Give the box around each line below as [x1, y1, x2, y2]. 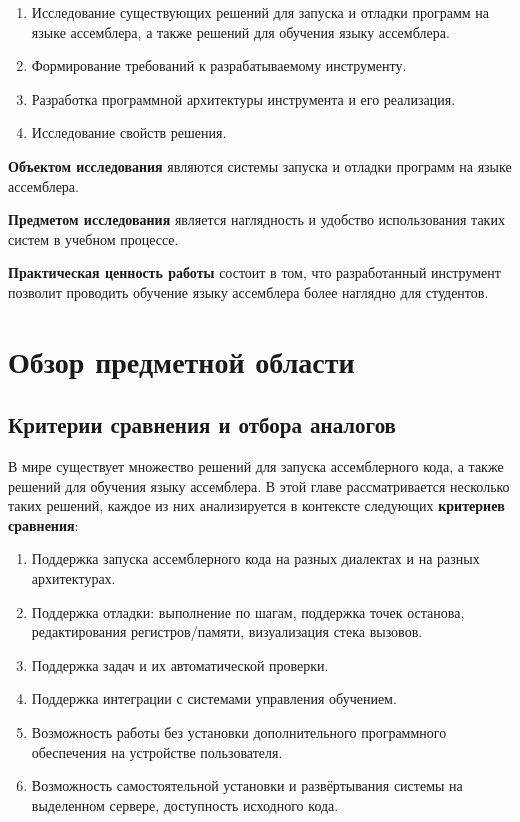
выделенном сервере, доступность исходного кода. [31, 794, 339, 815]
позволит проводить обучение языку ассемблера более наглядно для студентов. [8, 281, 489, 302]
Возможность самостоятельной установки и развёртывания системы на [31, 775, 463, 796]
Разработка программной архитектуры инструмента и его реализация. [31, 88, 456, 109]
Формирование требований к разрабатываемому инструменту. [31, 55, 407, 76]
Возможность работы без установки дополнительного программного [31, 722, 447, 743]
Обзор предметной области [8, 340, 355, 381]
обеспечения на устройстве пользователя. [31, 741, 283, 762]
